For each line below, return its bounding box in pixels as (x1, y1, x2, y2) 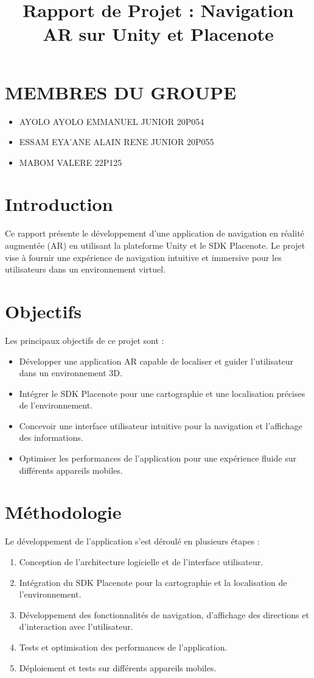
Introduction (5, 191, 113, 216)
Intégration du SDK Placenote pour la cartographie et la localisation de (19, 576, 287, 588)
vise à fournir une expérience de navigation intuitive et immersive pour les (5, 251, 282, 263)
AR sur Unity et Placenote (43, 21, 274, 46)
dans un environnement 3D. (19, 366, 122, 379)
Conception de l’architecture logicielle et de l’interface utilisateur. (19, 555, 263, 568)
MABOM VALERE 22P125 (19, 155, 122, 168)
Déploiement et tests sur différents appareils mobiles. (19, 661, 217, 674)
